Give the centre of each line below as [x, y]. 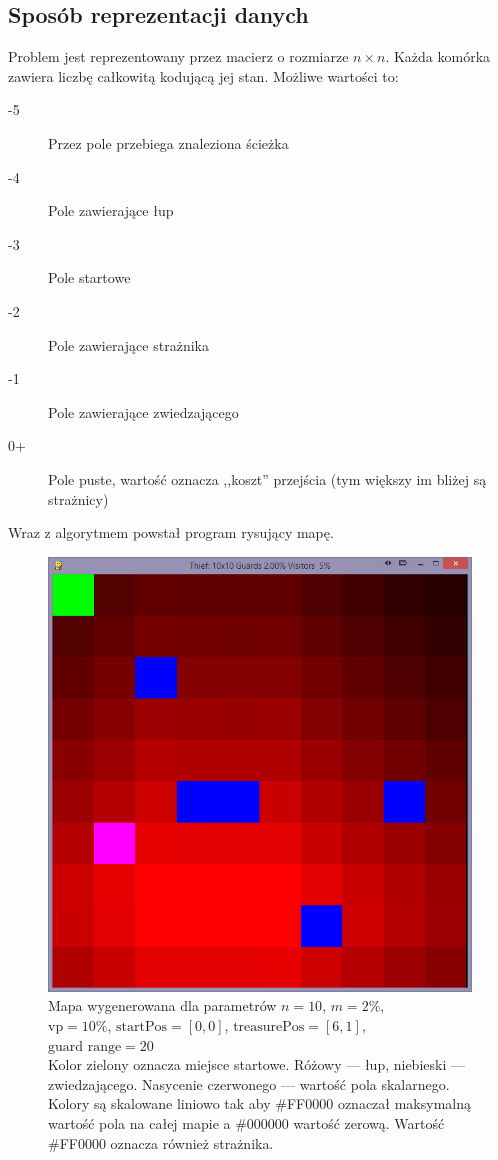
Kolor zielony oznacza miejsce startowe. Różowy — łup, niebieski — [256, 1064]
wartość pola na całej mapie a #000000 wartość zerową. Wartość [246, 1123]
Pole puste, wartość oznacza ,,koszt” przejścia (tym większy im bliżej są [267, 478]
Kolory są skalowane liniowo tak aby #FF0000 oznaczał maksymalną [259, 1103]
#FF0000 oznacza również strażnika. [161, 1142]
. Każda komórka [438, 56]
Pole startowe [89, 277]
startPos [142, 1027]
